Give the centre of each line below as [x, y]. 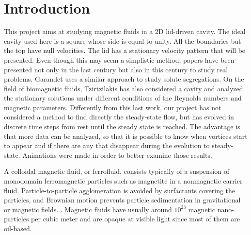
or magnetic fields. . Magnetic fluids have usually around [88, 209]
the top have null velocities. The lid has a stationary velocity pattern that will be [125, 50]
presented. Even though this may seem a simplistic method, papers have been [119, 59]
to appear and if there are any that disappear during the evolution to [107, 145]
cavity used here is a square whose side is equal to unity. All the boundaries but [123, 41]
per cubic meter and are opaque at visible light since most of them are [135, 219]
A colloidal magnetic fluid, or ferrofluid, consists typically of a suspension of [117, 171]
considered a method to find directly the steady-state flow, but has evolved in [119, 117]
